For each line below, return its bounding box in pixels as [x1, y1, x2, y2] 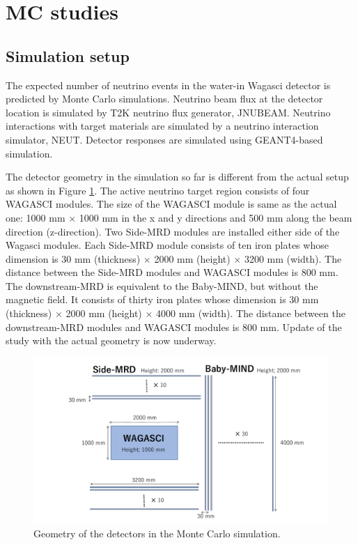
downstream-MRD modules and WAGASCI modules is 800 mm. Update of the [6, 319, 342, 334]
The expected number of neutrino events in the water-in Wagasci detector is [6, 77, 331, 92]
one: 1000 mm [6, 210, 65, 224]
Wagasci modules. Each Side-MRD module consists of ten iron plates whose [6, 238, 329, 252]
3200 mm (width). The [244, 251, 342, 266]
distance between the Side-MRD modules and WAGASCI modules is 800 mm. [6, 265, 338, 279]
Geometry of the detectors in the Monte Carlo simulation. [33, 525, 281, 540]
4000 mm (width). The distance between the [156, 306, 345, 321]
